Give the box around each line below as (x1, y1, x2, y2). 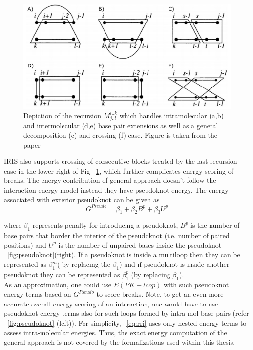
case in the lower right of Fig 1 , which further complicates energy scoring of (4, 165, 234, 175)
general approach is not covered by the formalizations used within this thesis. (4, 337, 235, 347)
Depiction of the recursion (23, 110, 102, 120)
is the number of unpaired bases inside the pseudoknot (58, 240, 222, 250)
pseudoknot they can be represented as (4, 269, 120, 279)
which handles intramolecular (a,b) (119, 110, 224, 120)
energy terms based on (4, 289, 71, 299)
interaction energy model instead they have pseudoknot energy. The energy (4, 184, 229, 195)
